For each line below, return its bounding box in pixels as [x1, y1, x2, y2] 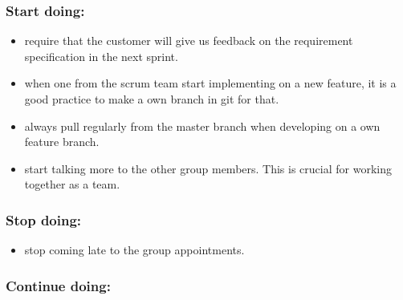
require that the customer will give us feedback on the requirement [24, 32, 353, 49]
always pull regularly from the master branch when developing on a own [24, 117, 381, 134]
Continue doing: [6, 275, 111, 295]
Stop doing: [6, 209, 82, 229]
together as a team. [24, 176, 120, 193]
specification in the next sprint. [24, 47, 178, 64]
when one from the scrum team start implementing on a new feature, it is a [24, 75, 397, 91]
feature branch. [24, 133, 100, 150]
